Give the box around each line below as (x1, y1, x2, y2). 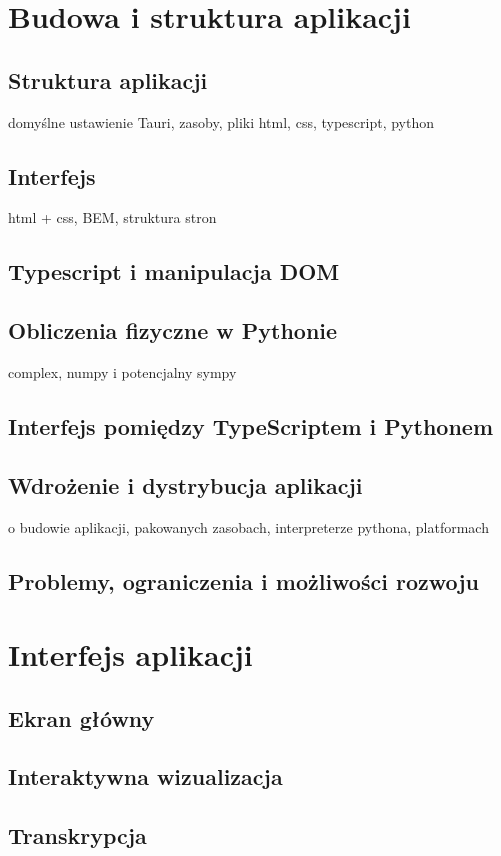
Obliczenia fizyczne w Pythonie (8, 315, 338, 346)
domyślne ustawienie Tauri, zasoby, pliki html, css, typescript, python (8, 111, 435, 132)
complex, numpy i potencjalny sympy (8, 361, 237, 382)
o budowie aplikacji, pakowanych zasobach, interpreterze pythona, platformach (8, 516, 489, 537)
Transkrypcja (8, 820, 147, 851)
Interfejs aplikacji (8, 634, 253, 675)
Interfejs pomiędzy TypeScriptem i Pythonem (8, 410, 494, 441)
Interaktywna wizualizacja (8, 761, 283, 792)
